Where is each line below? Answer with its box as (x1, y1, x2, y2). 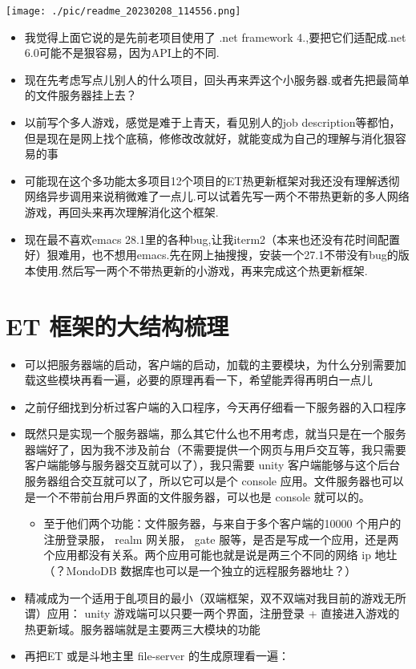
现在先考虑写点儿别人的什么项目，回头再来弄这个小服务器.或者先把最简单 (24, 71, 410, 87)
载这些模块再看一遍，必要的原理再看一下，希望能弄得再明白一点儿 (24, 371, 373, 388)
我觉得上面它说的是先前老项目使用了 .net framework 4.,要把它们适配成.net (24, 28, 406, 45)
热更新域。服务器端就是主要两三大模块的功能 (24, 620, 261, 637)
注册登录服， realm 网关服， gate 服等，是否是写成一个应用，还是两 (43, 530, 399, 547)
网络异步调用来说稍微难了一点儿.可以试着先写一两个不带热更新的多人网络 (24, 188, 410, 205)
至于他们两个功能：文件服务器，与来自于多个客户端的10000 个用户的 (43, 515, 402, 532)
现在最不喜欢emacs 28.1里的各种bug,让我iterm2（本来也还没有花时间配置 (24, 230, 401, 247)
